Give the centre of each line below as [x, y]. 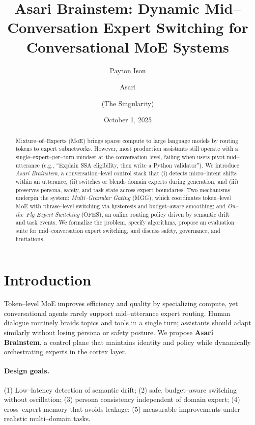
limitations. [30, 239]
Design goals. [27, 371]
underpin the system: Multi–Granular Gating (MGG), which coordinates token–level [123, 198]
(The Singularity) [128, 103]
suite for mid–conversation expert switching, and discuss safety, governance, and [118, 230]
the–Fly [25, 214]
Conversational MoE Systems [128, 46]
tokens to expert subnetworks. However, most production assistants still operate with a [127, 149]
